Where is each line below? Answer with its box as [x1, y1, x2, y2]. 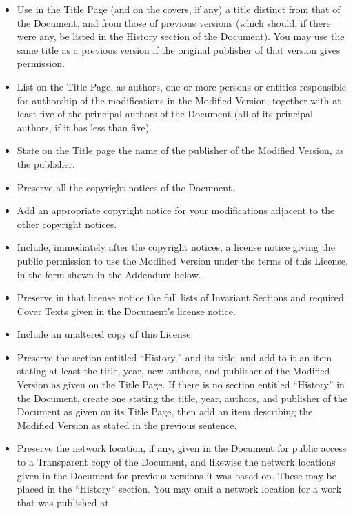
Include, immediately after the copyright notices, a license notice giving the [17, 240, 335, 254]
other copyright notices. [17, 216, 117, 231]
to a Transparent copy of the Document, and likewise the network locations [17, 455, 336, 469]
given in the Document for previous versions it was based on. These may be [17, 468, 336, 482]
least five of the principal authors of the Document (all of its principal [17, 106, 313, 121]
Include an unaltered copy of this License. [17, 327, 194, 341]
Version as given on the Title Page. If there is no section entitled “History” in [17, 377, 345, 392]
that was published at [17, 495, 109, 509]
